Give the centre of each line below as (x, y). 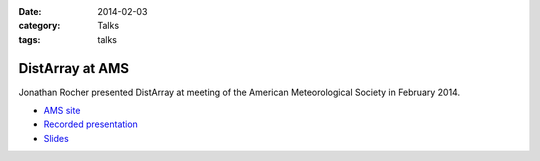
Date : (30, 11)
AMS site (62, 111)
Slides (56, 138)
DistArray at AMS (74, 68)
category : (39, 26)
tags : (29, 39)
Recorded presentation (91, 124)
